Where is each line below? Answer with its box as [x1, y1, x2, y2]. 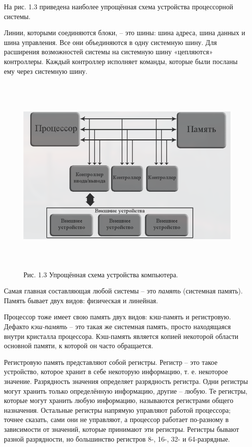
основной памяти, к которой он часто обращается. [4, 340, 153, 351]
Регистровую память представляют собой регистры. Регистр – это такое [4, 357, 218, 367]
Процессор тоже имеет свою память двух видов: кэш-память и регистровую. [4, 312, 231, 322]
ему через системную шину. [4, 66, 87, 76]
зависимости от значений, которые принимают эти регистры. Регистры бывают [4, 424, 239, 434]
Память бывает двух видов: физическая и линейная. [4, 295, 158, 305]
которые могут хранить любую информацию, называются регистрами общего [4, 395, 233, 405]
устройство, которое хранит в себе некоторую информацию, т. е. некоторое [4, 366, 228, 377]
